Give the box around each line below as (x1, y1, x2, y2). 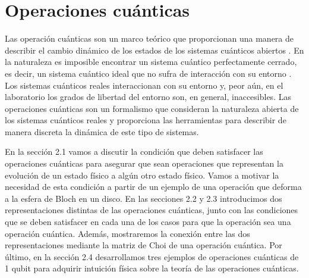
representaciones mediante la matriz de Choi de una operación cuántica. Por (5, 239, 282, 251)
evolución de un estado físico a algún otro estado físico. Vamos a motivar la (5, 168, 279, 181)
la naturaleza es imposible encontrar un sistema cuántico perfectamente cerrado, (5, 55, 297, 68)
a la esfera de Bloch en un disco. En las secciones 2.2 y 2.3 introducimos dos (5, 192, 282, 204)
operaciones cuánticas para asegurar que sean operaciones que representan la (5, 157, 283, 170)
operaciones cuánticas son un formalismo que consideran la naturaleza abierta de (5, 102, 299, 114)
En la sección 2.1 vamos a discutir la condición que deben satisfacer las (5, 145, 263, 158)
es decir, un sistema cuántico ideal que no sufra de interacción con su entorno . (5, 67, 292, 79)
